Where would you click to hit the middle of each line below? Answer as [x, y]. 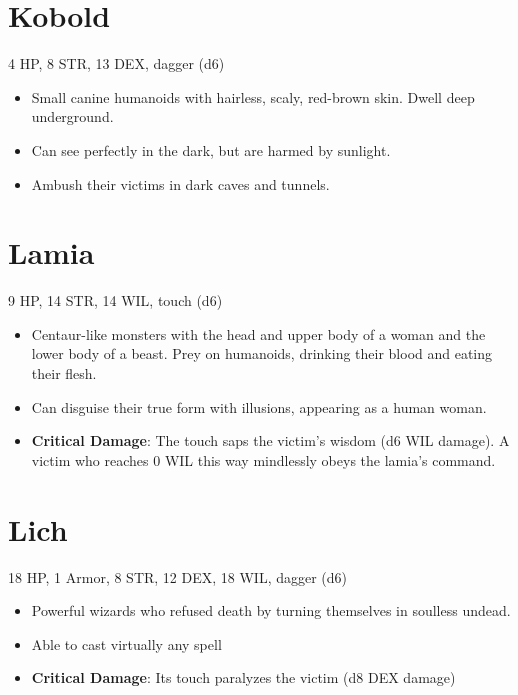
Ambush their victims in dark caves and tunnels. [180, 183]
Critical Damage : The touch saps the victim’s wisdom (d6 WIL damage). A [270, 440]
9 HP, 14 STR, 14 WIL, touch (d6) [115, 300]
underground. [72, 116]
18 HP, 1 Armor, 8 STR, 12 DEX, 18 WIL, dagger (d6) [178, 576]
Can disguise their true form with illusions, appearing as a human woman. [259, 406]
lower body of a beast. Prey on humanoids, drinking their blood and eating [262, 353]
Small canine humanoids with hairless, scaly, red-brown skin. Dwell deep [253, 96]
